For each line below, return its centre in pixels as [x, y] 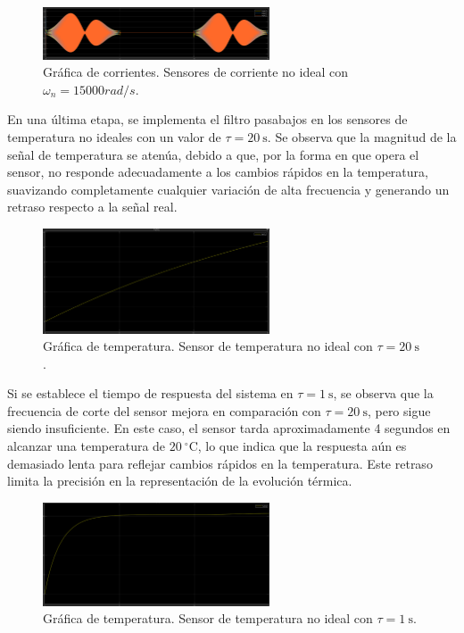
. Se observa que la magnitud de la [362, 137]
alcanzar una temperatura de [87, 446]
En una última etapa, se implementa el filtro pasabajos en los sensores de [207, 119]
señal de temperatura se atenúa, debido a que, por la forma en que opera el [213, 154]
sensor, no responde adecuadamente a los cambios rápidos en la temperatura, [218, 172]
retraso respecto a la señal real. [92, 207]
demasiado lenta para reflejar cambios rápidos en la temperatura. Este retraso [220, 463]
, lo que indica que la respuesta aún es [302, 446]
